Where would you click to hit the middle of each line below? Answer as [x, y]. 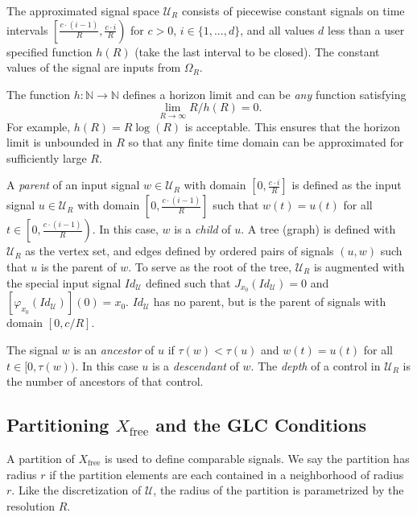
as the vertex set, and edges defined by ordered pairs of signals [180, 251]
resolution [31, 505]
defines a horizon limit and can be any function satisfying [264, 94]
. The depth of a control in [316, 365]
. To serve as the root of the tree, [210, 266]
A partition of [41, 458]
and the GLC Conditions [261, 425]
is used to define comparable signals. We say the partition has [257, 458]
